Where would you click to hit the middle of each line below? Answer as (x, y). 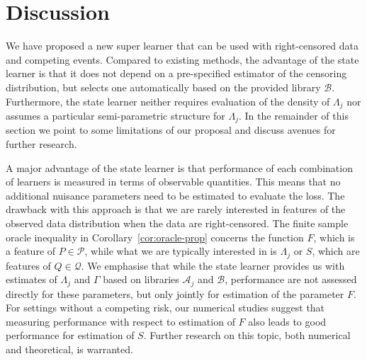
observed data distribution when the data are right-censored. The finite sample (177, 223)
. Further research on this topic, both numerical (247, 335)
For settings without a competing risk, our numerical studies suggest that (165, 308)
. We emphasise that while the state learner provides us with (213, 265)
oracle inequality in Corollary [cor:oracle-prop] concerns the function (155, 237)
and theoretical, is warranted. (69, 349)
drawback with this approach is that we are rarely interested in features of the (176, 209)
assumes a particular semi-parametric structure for (115, 115)
